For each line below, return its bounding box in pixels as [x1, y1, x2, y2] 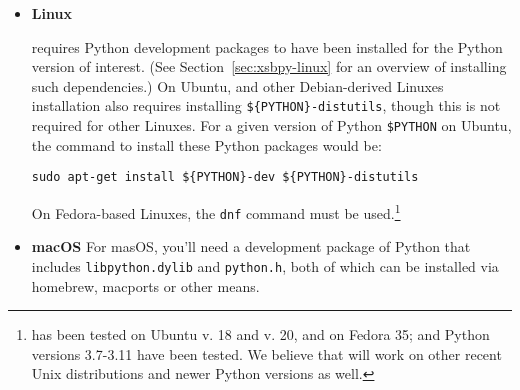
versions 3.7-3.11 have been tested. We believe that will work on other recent [31, 343, 502, 364]
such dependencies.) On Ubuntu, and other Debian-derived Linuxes [31, 75, 444, 96]
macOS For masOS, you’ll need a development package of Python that [31, 236, 471, 257]
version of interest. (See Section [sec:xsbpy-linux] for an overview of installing [31, 56, 507, 77]
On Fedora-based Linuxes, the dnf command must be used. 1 [31, 199, 401, 223]
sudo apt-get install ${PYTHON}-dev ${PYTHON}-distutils [31, 170, 419, 185]
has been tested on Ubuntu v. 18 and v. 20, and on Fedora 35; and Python [31, 324, 490, 345]
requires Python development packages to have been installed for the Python [31, 36, 503, 57]
